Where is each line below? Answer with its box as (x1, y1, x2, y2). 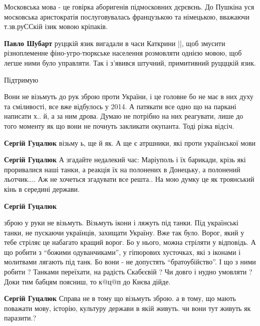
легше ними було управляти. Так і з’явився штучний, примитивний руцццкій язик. (4, 57, 256, 68)
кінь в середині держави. (4, 183, 80, 194)
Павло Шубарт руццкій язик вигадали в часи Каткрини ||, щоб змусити (4, 38, 225, 48)
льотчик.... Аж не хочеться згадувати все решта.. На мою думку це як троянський (4, 174, 254, 184)
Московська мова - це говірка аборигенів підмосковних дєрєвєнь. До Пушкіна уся (4, 2, 254, 12)
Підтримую (4, 74, 39, 85)
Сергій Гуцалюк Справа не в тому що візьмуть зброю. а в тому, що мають (4, 293, 236, 303)
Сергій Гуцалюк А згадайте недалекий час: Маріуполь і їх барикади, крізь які (4, 154, 246, 165)
